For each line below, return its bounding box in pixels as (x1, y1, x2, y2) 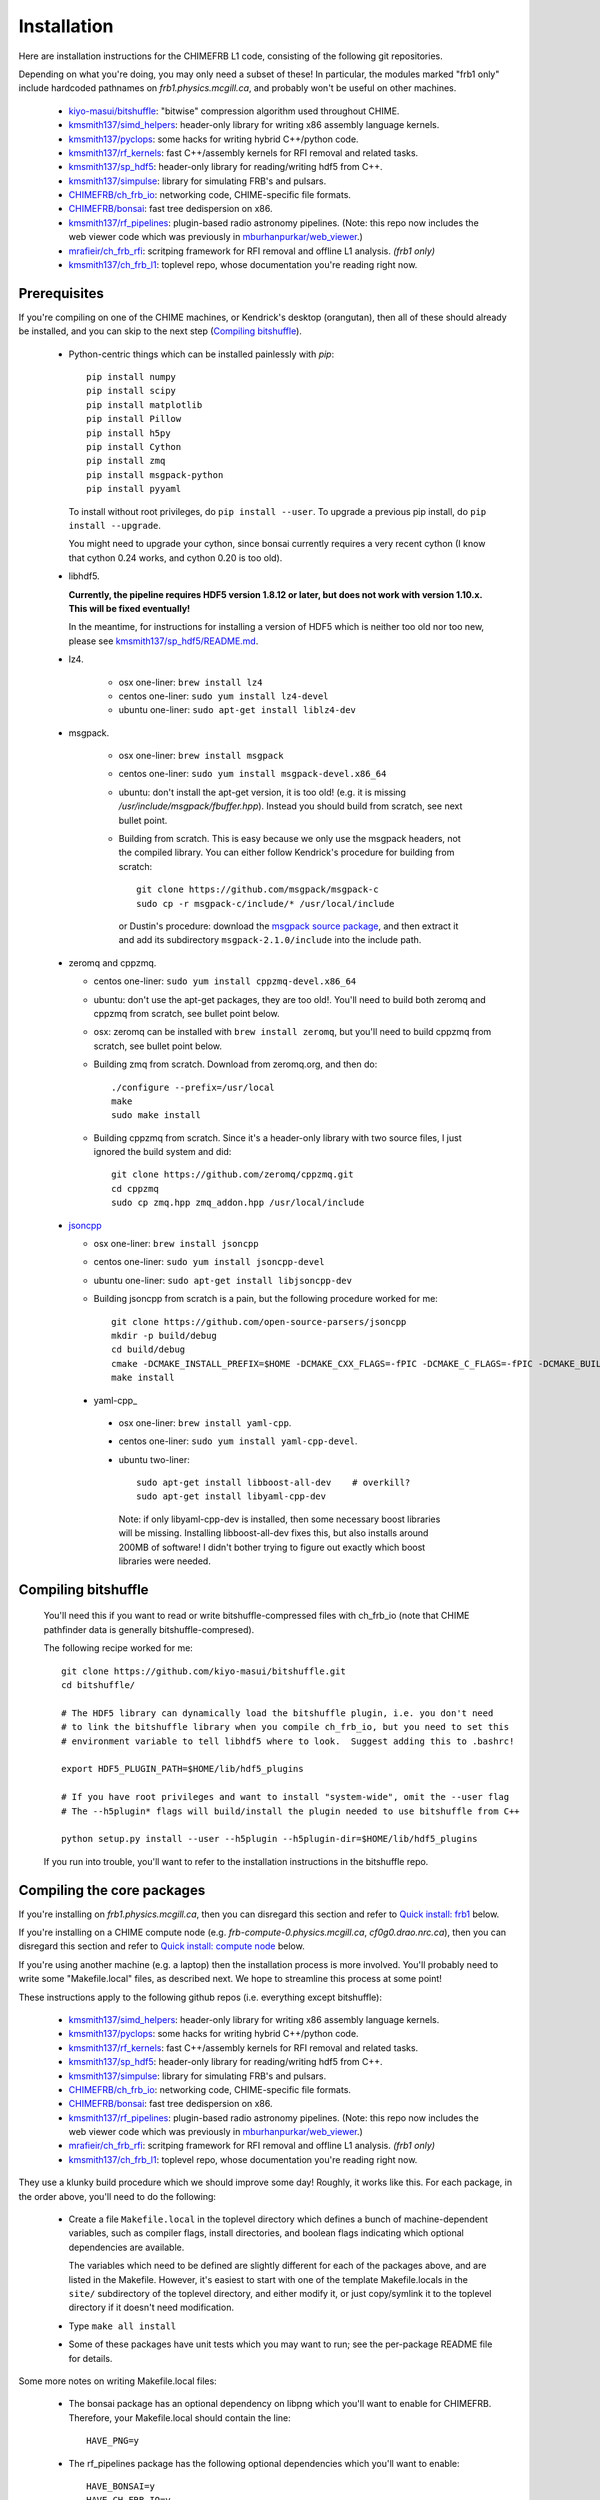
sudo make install (111, 1110, 202, 1121)
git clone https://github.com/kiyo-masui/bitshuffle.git (61, 1665, 347, 1677)
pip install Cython (86, 441, 182, 453)
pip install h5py (86, 427, 171, 439)
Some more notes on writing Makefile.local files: (18, 2375, 217, 2387)
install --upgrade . (68, 520, 162, 531)
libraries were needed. (118, 1555, 212, 1567)
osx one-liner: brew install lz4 (118, 676, 263, 688)
